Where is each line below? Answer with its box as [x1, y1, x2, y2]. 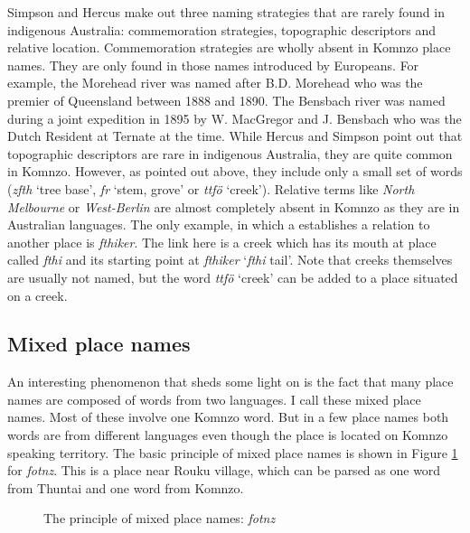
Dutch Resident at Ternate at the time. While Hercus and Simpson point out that [7, 126, 463, 145]
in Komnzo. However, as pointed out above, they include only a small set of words [7, 162, 463, 181]
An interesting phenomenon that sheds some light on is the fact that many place [7, 372, 454, 391]
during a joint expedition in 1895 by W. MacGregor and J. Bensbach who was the [7, 108, 462, 127]
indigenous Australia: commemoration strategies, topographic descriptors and [7, 20, 436, 39]
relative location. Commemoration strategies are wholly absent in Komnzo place [7, 38, 451, 57]
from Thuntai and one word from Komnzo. [7, 478, 244, 497]
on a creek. [7, 285, 68, 304]
